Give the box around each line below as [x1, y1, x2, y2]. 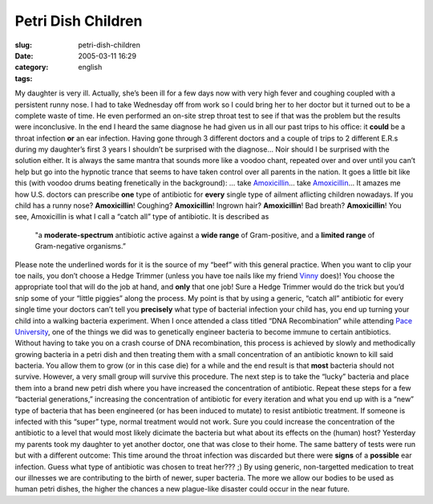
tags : [14, 73, 33, 83]
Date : [14, 51, 34, 60]
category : [14, 63, 49, 72]
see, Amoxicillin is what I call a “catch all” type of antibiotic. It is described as [14, 212, 269, 222]
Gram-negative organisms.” [34, 242, 126, 251]
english [78, 63, 103, 72]
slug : [14, 40, 32, 50]
